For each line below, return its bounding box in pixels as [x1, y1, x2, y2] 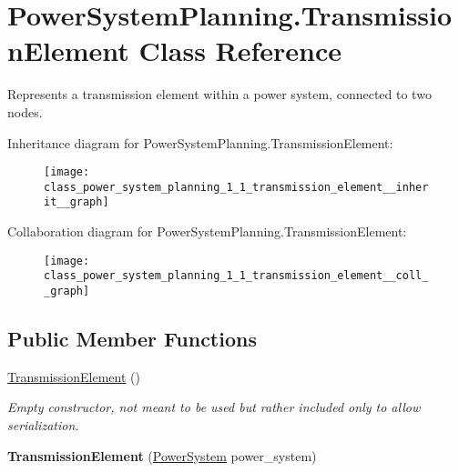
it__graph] [44, 196, 109, 209]
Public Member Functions [7, 325, 257, 353]
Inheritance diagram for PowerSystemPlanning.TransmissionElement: [7, 133, 393, 152]
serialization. [7, 416, 79, 435]
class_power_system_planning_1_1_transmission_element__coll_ [44, 269, 429, 283]
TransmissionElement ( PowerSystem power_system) [7, 446, 317, 465]
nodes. [7, 102, 43, 121]
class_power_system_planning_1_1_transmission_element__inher [44, 180, 429, 194]
